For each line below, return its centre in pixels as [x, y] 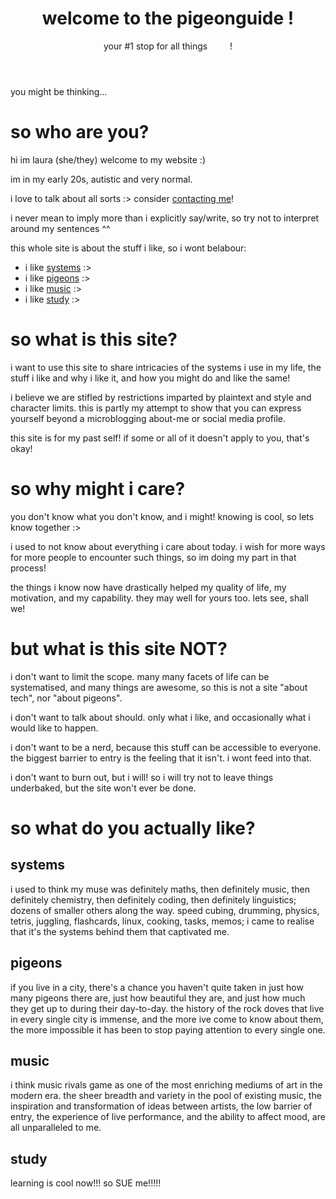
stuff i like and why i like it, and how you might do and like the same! [150, 378]
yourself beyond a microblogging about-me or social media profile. [148, 418]
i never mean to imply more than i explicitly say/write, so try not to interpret [165, 218]
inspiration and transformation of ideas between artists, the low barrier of [161, 1106]
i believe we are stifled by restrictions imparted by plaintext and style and [161, 397]
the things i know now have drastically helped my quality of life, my [148, 587]
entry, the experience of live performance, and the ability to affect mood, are [168, 1117]
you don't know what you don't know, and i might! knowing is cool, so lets [162, 516]
